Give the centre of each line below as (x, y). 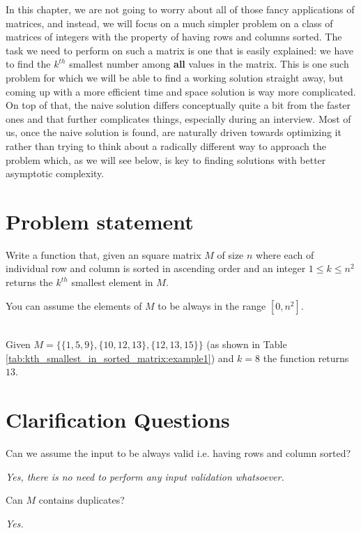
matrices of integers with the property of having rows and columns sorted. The (174, 37)
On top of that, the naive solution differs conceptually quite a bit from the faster (178, 105)
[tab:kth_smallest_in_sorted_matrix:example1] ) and (120, 358)
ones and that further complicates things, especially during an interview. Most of (178, 118)
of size (230, 254)
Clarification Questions (118, 420)
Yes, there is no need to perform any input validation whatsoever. (145, 476)
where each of (285, 254)
